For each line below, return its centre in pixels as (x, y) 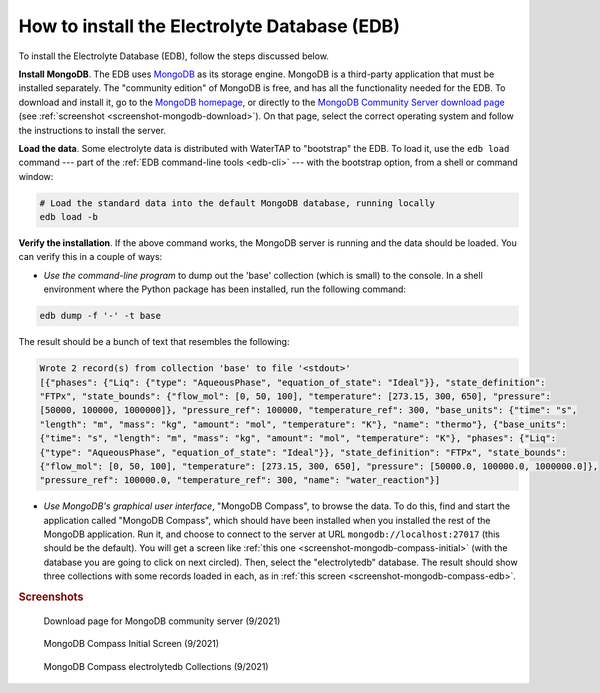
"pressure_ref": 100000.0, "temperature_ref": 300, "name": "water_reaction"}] (240, 480)
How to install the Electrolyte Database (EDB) (209, 26)
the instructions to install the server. (92, 130)
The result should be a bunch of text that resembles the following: (154, 342)
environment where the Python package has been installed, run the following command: (225, 289)
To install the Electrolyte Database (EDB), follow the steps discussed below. (174, 56)
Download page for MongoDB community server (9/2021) (162, 621)
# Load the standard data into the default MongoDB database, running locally (237, 203)
